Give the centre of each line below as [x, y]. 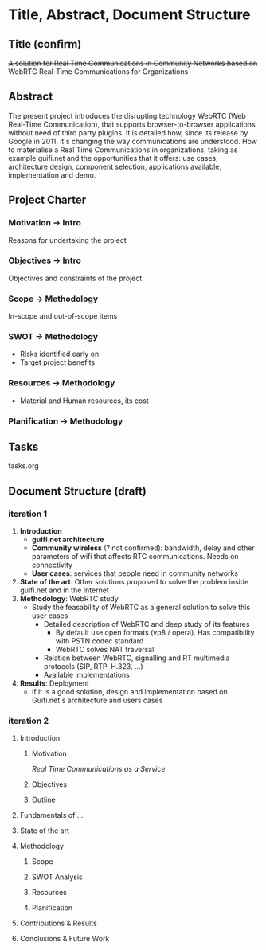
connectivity [52, 565]
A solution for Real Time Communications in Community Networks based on [133, 63]
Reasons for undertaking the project [67, 240]
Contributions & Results [58, 923]
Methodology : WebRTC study [69, 599]
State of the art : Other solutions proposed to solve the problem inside [134, 582]
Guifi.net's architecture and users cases [97, 700]
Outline [43, 800]
